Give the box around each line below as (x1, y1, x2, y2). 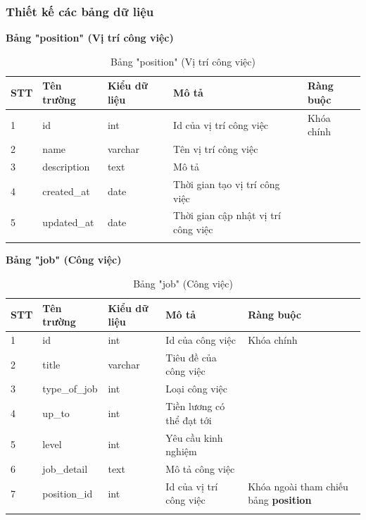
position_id (42, 485, 93, 500)
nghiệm (165, 444, 197, 459)
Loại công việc (165, 381, 228, 396)
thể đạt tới (165, 412, 212, 427)
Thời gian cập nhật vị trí (173, 208, 281, 223)
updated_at (42, 215, 94, 230)
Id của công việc (165, 332, 236, 347)
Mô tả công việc (165, 461, 235, 476)
